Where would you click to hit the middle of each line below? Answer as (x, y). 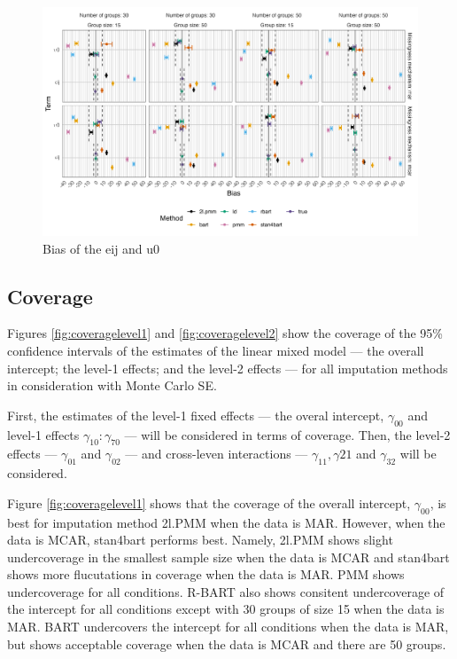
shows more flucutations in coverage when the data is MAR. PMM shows (206, 574)
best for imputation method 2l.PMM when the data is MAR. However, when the (226, 522)
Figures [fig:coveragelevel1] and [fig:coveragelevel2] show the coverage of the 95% (225, 333)
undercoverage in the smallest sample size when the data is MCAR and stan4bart (228, 557)
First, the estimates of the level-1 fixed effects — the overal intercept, (196, 415)
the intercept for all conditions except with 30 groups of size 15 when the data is (226, 609)
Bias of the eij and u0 (101, 248)
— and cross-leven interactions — (217, 454)
